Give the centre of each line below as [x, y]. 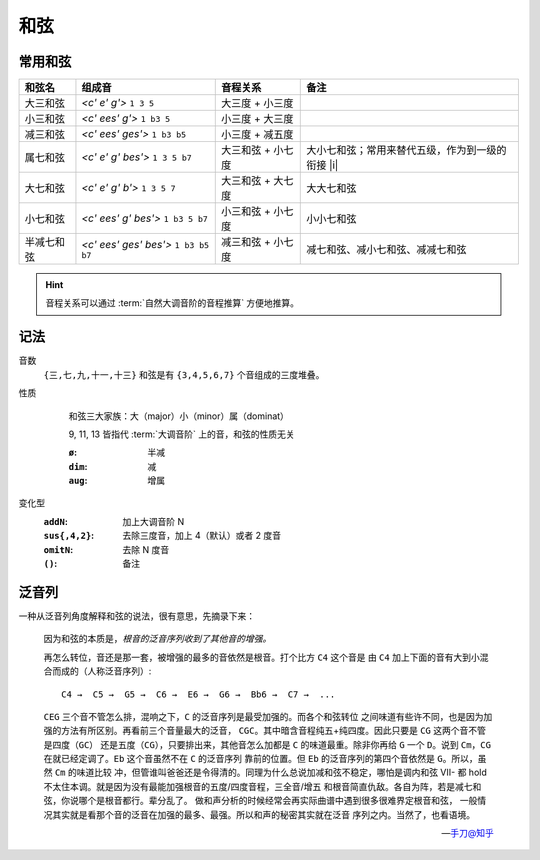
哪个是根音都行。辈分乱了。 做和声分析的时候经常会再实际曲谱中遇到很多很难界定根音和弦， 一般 [278, 801]
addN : [56, 521]
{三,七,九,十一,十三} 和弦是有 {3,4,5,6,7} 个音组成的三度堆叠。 [184, 374]
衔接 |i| [322, 165]
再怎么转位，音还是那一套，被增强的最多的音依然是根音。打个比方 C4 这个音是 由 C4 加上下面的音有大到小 [261, 657]
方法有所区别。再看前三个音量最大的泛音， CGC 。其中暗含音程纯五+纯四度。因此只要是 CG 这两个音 [264, 731]
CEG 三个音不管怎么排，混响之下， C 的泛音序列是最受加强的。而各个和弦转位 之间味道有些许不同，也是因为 [263, 716]
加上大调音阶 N [153, 521]
